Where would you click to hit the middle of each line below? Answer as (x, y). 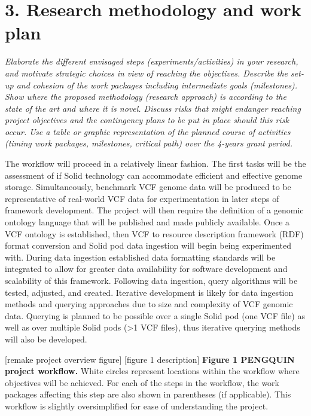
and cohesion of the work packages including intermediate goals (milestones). (157, 85)
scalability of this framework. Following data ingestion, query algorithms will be (151, 280)
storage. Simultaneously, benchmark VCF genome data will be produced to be (148, 187)
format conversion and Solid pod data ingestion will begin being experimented (148, 245)
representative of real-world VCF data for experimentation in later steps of (142, 198)
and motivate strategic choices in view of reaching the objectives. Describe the (147, 73)
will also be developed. (46, 339)
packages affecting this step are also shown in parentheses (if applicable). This (148, 394)
